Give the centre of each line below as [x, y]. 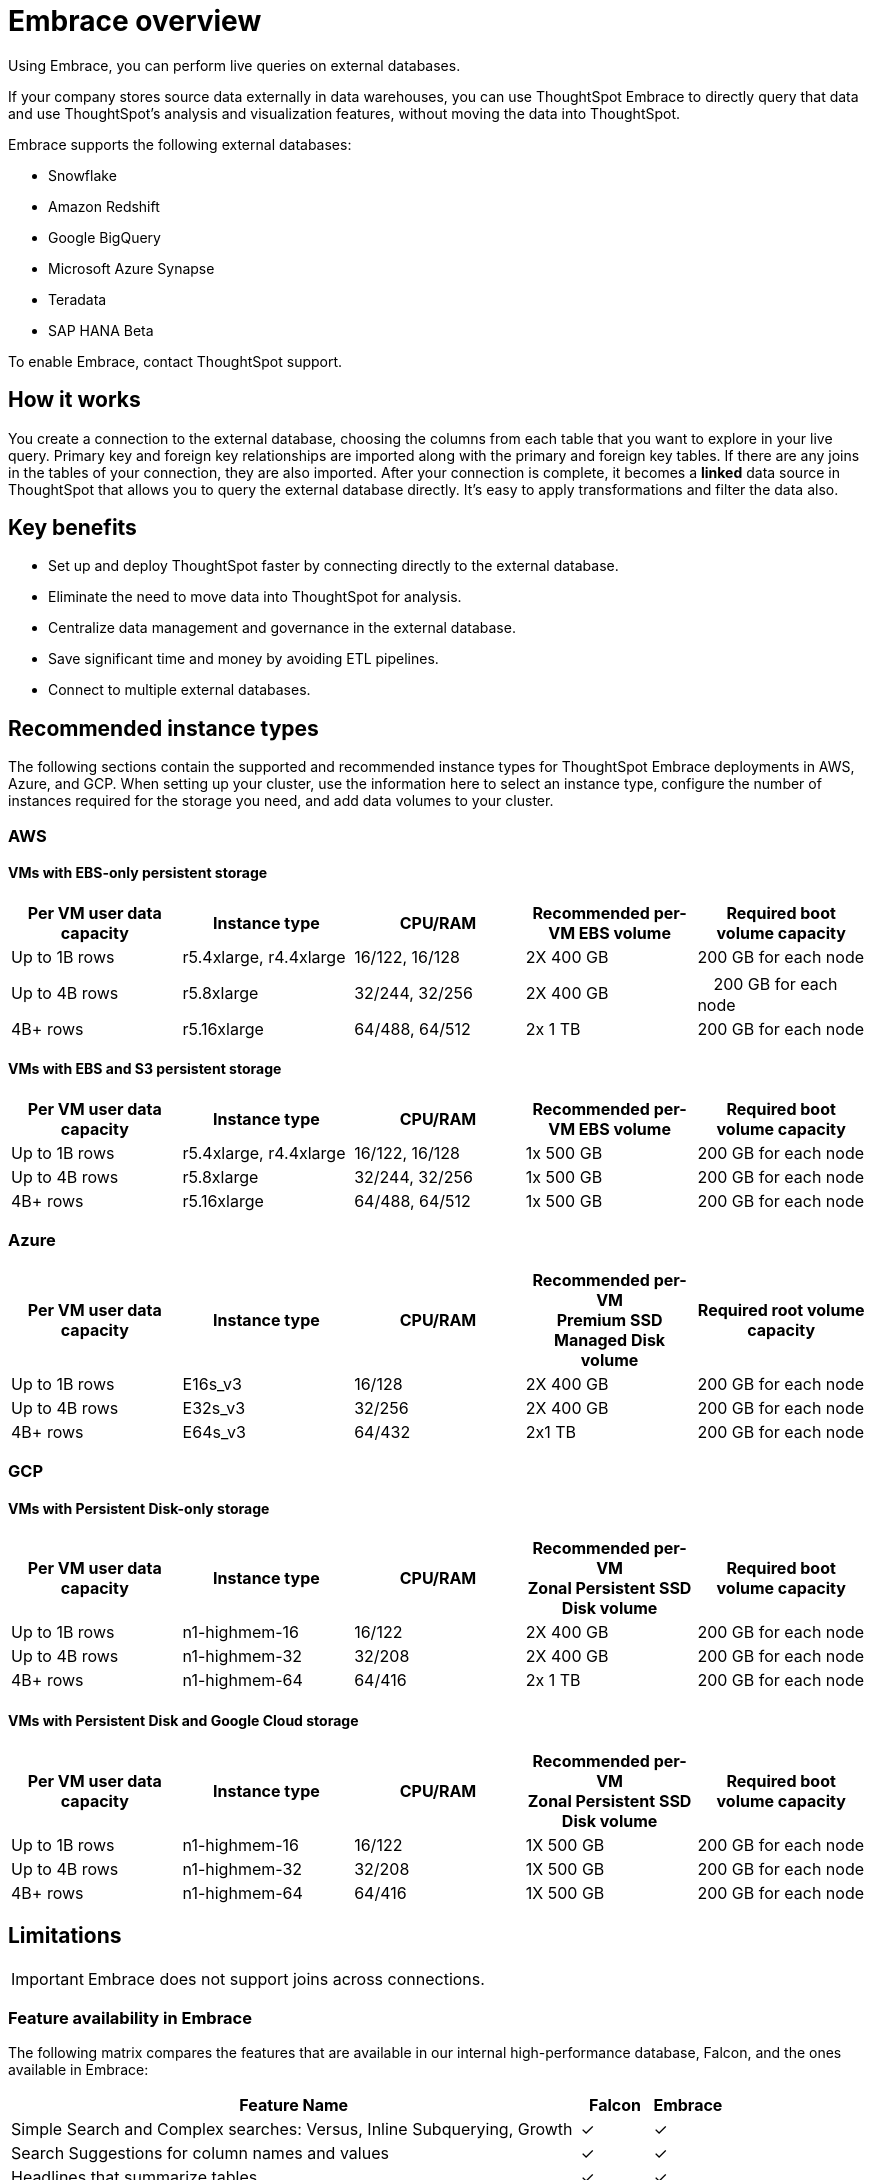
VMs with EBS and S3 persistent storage [145, 1069]
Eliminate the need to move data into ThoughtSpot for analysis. [255, 597]
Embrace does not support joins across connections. [286, 1978]
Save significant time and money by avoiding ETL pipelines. [243, 659]
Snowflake [82, 175]
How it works [74, 400]
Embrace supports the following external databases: [180, 144]
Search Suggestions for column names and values [200, 2153]
